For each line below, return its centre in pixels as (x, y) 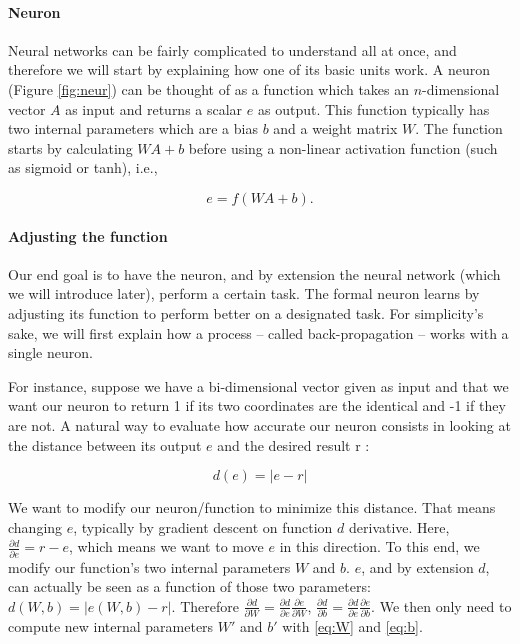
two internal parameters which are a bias (133, 128)
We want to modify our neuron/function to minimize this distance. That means (252, 507)
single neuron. (50, 352)
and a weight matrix (335, 128)
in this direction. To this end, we (379, 546)
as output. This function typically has (373, 108)
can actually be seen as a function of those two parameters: (189, 586)
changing (35, 526)
